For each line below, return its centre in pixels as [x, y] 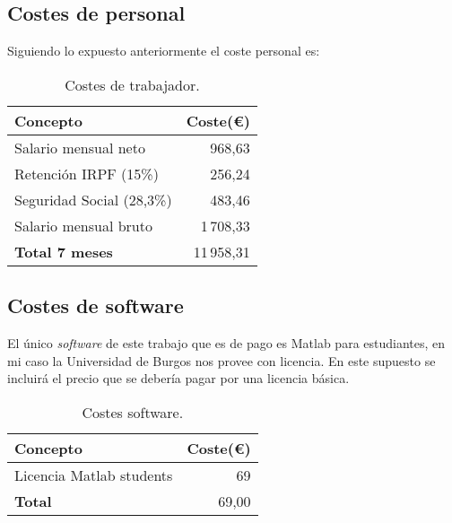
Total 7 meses [64, 251]
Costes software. [133, 412]
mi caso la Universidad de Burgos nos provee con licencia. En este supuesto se [222, 360]
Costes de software [96, 305]
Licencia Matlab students [94, 475]
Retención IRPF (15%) [87, 173]
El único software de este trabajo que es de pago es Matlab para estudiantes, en [226, 343]
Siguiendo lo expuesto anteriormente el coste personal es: [164, 51]
